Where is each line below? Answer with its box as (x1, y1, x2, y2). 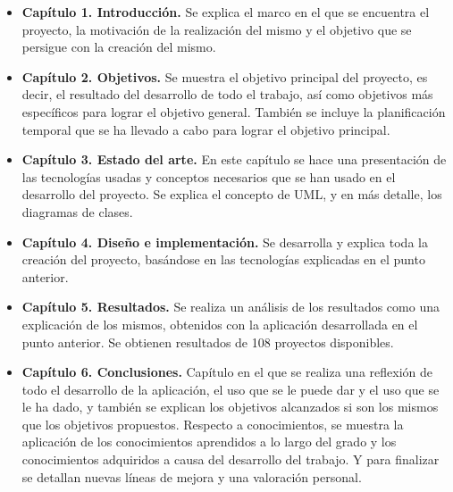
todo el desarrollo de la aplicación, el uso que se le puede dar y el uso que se (21, 379, 440, 398)
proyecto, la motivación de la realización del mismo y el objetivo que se (21, 20, 412, 38)
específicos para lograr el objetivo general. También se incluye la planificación (21, 102, 446, 121)
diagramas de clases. (21, 202, 133, 221)
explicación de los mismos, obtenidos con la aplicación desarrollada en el (21, 314, 418, 333)
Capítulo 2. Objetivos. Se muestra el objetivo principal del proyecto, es (21, 67, 428, 86)
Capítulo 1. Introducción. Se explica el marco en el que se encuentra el (21, 3, 430, 21)
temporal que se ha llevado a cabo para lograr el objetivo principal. (21, 120, 390, 138)
